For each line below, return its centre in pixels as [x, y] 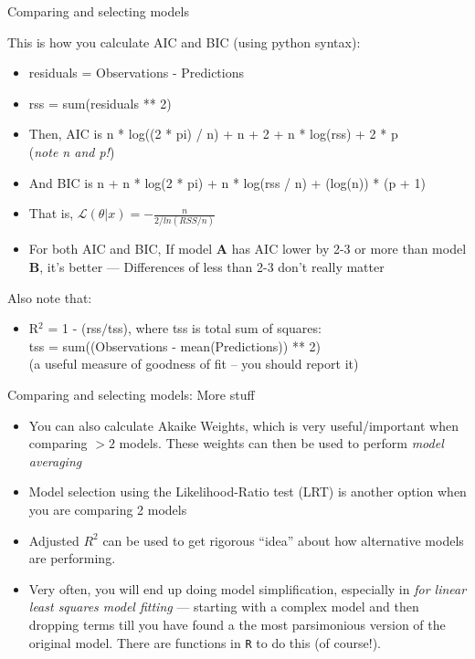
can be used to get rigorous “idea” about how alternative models [283, 540]
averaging [55, 460]
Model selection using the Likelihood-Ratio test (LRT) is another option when [248, 492]
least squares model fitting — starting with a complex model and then [224, 607]
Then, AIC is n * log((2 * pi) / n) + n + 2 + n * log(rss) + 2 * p [213, 134]
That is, [51, 213]
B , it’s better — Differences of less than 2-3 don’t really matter [206, 267]
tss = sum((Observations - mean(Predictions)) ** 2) [175, 345]
